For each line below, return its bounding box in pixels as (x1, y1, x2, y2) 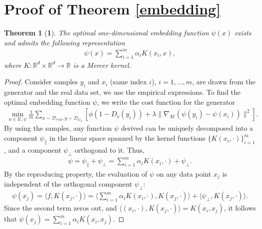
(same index (110, 76, 147, 87)
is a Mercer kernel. (73, 59, 131, 70)
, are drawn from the (192, 76, 256, 87)
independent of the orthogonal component (4, 179, 132, 189)
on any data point (156, 168, 211, 179)
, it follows (224, 203, 256, 213)
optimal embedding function (4, 96, 90, 107)
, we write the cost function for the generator (97, 96, 235, 107)
